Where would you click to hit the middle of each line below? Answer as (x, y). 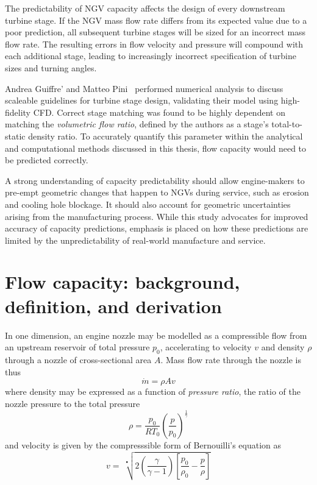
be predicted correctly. (47, 160)
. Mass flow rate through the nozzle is (231, 359)
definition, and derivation (113, 306)
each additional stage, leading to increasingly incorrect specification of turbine (151, 56)
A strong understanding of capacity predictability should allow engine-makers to (155, 180)
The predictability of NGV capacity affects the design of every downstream (145, 8)
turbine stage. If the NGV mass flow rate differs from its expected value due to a (156, 20)
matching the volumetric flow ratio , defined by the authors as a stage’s (137, 124)
